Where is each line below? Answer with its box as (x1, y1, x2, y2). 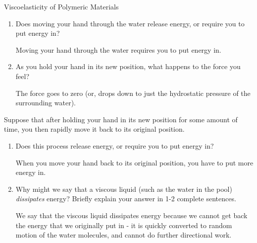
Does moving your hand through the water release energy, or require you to (15, 18, 245, 28)
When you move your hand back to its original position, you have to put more (15, 157, 254, 167)
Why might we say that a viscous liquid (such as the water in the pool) (15, 183, 232, 194)
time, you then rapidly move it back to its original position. (4, 124, 185, 134)
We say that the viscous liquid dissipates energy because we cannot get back (15, 210, 248, 220)
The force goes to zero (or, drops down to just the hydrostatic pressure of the (15, 87, 251, 98)
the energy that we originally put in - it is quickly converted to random (15, 220, 232, 230)
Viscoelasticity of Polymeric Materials (4, 1, 119, 11)
